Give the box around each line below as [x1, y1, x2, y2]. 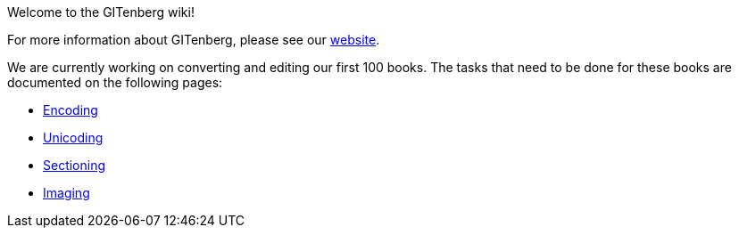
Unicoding [43, 130, 104, 145]
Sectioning [43, 158, 106, 173]
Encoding [43, 102, 98, 117]
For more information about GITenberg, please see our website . [7, 32, 380, 47]
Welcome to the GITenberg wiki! [7, 4, 195, 20]
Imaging [43, 185, 90, 200]
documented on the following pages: [7, 75, 223, 90]
